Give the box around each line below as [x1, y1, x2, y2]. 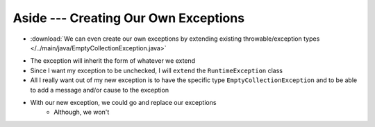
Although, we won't [53, 108, 110, 117]
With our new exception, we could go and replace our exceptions [30, 98, 217, 106]
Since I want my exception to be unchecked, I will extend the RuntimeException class [30, 66, 283, 75]
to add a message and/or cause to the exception [30, 86, 169, 94]
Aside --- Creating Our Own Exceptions [12, 10, 245, 26]
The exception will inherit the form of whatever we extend [30, 57, 196, 65]
